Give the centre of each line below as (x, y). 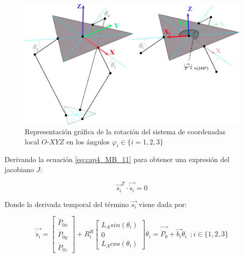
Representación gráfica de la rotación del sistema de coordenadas (125, 132)
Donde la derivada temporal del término (67, 204)
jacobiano (19, 169)
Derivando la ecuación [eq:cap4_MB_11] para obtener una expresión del (117, 159)
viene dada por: (163, 204)
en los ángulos (88, 141)
